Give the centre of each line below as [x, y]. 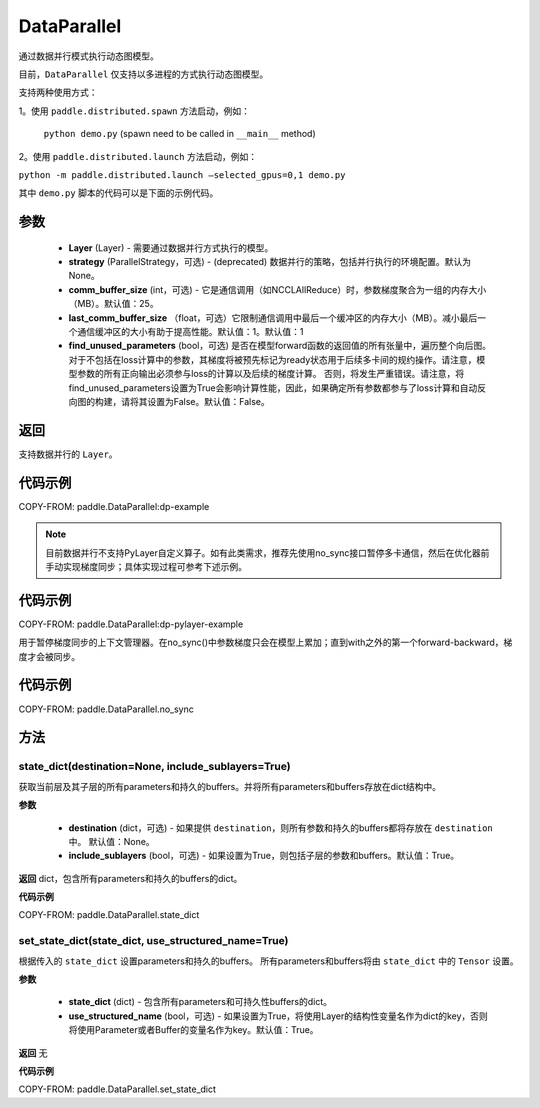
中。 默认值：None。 [111, 841]
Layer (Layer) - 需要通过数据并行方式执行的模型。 [171, 247]
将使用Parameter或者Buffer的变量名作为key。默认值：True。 [193, 1030]
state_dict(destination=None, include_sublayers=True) [154, 767]
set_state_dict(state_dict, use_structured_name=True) [153, 941]
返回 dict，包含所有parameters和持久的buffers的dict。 [130, 878]
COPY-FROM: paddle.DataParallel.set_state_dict [117, 1089]
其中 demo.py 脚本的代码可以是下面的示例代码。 [118, 193]
